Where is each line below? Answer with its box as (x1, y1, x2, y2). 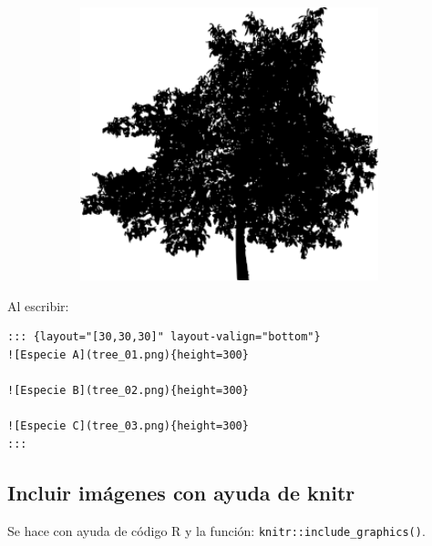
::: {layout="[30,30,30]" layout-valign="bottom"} (7, 330, 321, 344)
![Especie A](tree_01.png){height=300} (7, 348, 249, 361)
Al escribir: (7, 296, 69, 315)
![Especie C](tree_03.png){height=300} (7, 420, 249, 433)
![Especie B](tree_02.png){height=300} (7, 383, 249, 397)
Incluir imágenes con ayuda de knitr (7, 478, 355, 506)
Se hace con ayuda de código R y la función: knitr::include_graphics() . (7, 521, 426, 540)
